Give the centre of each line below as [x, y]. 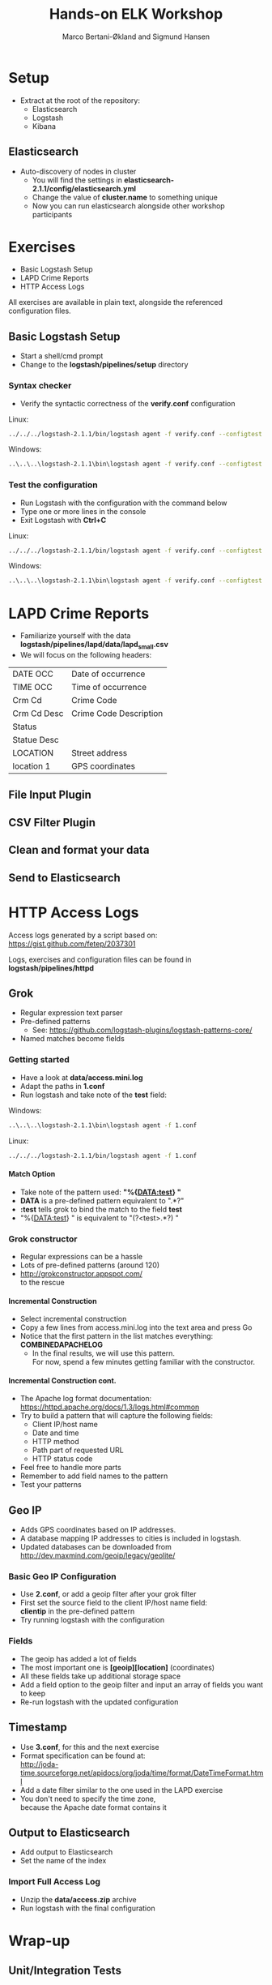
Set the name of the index [63, 1861]
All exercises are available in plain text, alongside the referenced [116, 302]
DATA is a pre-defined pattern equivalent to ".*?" [102, 1200]
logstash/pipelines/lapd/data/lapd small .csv [94, 645]
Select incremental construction [73, 1319]
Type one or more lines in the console [83, 511]
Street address [100, 753]
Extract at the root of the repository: [80, 100]
